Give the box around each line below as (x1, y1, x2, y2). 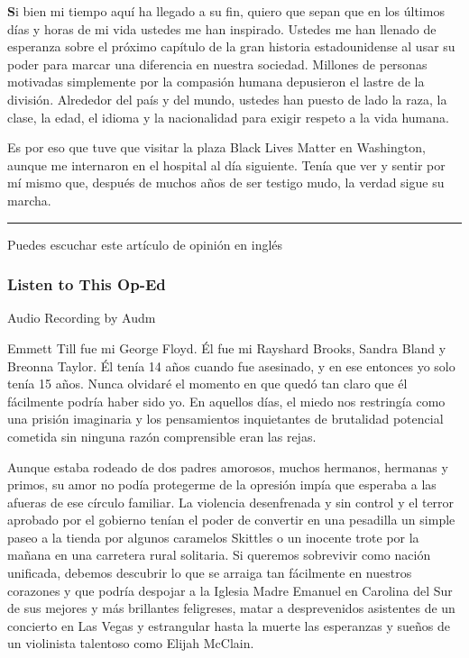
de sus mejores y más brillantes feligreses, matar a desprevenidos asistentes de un (7, 599, 455, 617)
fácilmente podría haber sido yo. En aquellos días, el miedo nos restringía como (7, 391, 446, 410)
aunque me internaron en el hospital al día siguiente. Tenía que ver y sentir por (7, 155, 446, 174)
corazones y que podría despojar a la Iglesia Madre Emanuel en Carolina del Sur (7, 580, 453, 599)
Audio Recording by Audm (7, 308, 156, 327)
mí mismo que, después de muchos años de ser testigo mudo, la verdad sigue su (7, 173, 445, 192)
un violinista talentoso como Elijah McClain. (7, 634, 254, 653)
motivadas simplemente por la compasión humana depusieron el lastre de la (7, 72, 425, 91)
